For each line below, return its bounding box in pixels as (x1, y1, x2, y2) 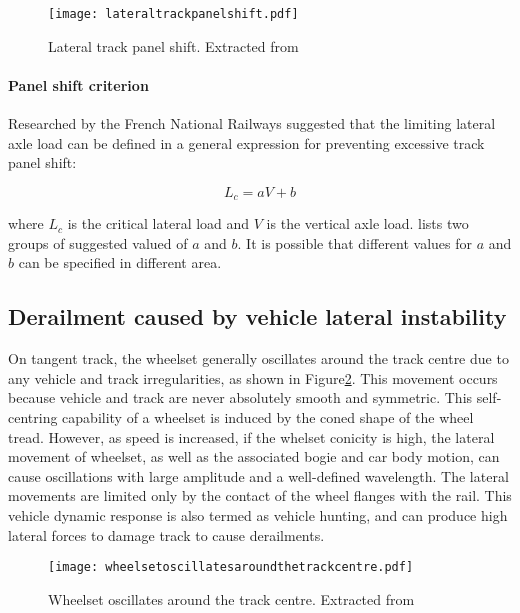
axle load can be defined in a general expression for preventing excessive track (8, 132, 485, 153)
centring (8, 407, 58, 428)
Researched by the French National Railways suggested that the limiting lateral (8, 113, 496, 134)
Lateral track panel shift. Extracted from (48, 35, 299, 56)
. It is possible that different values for (237, 232, 473, 253)
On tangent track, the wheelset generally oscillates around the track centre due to (8, 348, 509, 369)
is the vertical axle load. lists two (266, 213, 469, 234)
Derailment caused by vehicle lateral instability (8, 301, 507, 332)
